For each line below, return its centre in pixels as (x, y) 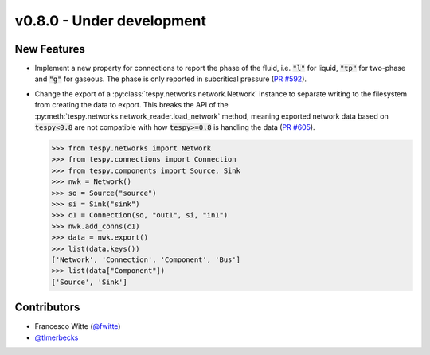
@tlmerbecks (57, 337)
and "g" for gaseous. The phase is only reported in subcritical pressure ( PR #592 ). (170, 79)
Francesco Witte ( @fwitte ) (78, 326)
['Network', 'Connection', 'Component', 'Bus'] (146, 259)
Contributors (47, 308)
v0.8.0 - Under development (111, 21)
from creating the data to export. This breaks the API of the (131, 105)
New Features (50, 49)
